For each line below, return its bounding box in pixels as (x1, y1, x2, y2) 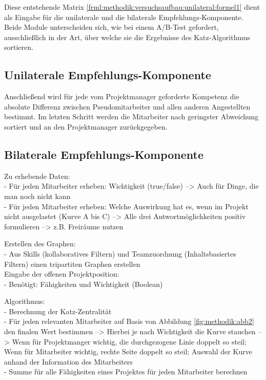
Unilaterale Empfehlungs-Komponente (4, 67, 211, 83)
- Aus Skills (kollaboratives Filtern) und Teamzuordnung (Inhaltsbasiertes (4, 248, 236, 259)
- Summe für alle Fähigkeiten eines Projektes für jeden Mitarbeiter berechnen (4, 366, 248, 377)
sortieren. (4, 42, 33, 52)
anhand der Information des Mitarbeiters (4, 356, 133, 367)
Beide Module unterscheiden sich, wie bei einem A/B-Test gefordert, (4, 22, 219, 32)
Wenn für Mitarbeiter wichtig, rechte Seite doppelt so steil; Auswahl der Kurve (4, 346, 252, 357)
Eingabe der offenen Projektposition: (4, 268, 119, 279)
